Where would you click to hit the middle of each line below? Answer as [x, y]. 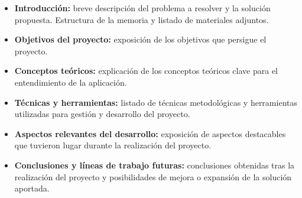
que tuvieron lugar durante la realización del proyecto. [113, 145]
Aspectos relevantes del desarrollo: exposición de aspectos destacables [150, 133]
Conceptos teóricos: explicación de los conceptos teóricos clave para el [146, 71]
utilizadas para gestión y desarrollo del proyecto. [102, 114]
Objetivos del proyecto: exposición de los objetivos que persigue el [140, 39]
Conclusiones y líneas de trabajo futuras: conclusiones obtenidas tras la [155, 165]
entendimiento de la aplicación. [71, 82]
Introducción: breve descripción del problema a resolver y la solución [142, 8]
